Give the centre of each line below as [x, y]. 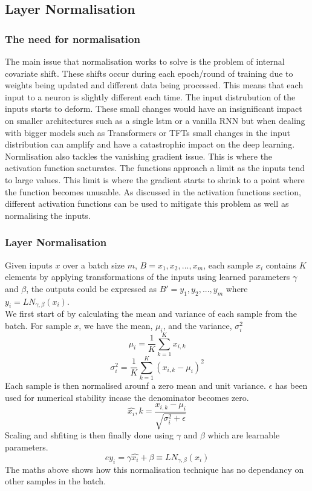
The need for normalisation [73, 38]
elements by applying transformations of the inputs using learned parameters [148, 277]
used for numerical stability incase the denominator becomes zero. [127, 397]
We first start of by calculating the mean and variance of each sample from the [151, 314]
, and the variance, [197, 325]
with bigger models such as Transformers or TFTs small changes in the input [148, 132]
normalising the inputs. [48, 215]
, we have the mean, [116, 325]
